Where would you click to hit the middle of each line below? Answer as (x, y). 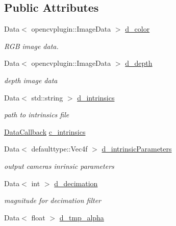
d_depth (139, 63)
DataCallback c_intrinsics (45, 131)
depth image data (31, 80)
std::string (47, 97)
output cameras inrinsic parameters (59, 166)
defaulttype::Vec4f (59, 149)
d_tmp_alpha (82, 217)
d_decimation (76, 183)
